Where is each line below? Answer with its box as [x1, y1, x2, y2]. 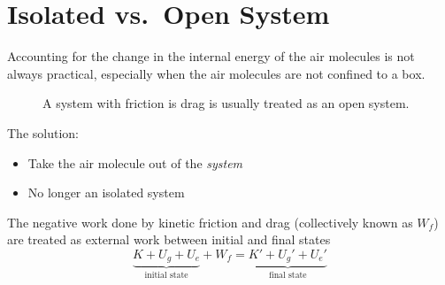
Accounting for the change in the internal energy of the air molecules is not [7, 47, 415, 65]
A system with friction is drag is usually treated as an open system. [42, 94, 410, 112]
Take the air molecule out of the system [27, 153, 243, 172]
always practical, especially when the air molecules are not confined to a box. [7, 64, 426, 82]
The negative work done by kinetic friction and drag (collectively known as [7, 212, 413, 231]
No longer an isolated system [27, 183, 185, 202]
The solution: [7, 123, 79, 142]
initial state [144, 271, 188, 281]
